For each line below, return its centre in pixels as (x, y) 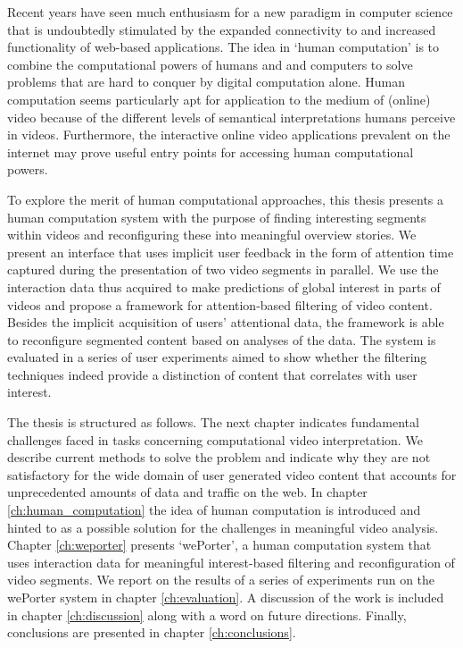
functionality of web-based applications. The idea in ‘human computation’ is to (223, 47)
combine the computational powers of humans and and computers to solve (210, 64)
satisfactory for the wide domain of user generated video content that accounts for (232, 474)
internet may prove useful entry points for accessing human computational (211, 151)
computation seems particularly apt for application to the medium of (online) (219, 99)
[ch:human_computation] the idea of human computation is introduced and (214, 510)
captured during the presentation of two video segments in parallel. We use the (223, 269)
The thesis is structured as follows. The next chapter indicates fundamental (213, 422)
